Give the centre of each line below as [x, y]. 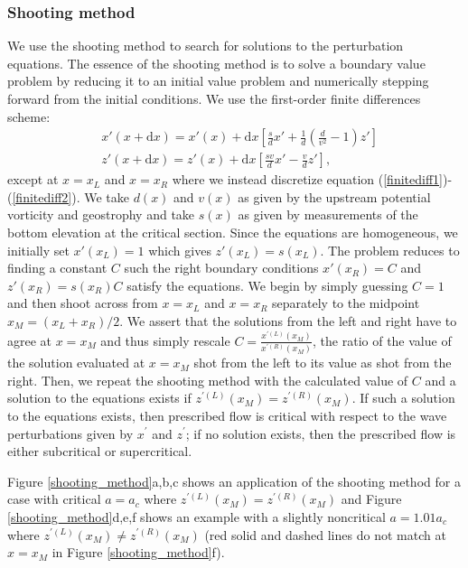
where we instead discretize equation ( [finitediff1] [307, 179]
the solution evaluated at [76, 363]
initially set [38, 250]
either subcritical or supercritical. [100, 451]
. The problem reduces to [390, 250]
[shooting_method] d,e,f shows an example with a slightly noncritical [197, 516]
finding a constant [57, 268]
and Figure [371, 499]
